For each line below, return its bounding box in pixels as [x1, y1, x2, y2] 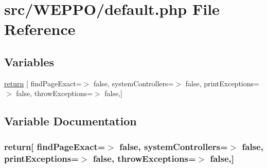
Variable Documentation [4, 113, 137, 129]
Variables [4, 53, 55, 69]
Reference [4, 18, 76, 40]
